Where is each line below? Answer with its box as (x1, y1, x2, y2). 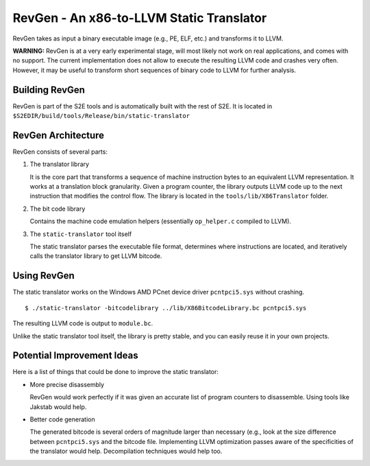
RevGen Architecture (12, 129, 105, 141)
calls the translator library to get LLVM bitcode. (29, 252, 162, 260)
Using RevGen (12, 270, 75, 281)
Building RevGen (12, 84, 86, 95)
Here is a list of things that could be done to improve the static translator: (12, 368, 219, 376)
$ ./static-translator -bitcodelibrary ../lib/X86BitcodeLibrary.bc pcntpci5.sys (25, 304, 307, 312)
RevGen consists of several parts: (12, 148, 108, 156)
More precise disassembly (29, 380, 105, 388)
